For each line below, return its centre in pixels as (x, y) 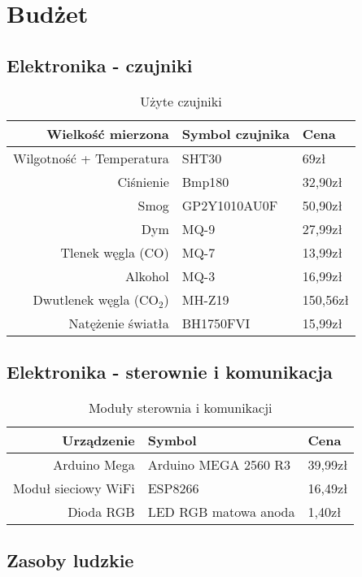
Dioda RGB (101, 511)
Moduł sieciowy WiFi (74, 488)
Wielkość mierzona (108, 133)
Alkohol (147, 275)
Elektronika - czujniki (100, 65)
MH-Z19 (205, 299)
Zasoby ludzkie (70, 560)
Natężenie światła (119, 323)
